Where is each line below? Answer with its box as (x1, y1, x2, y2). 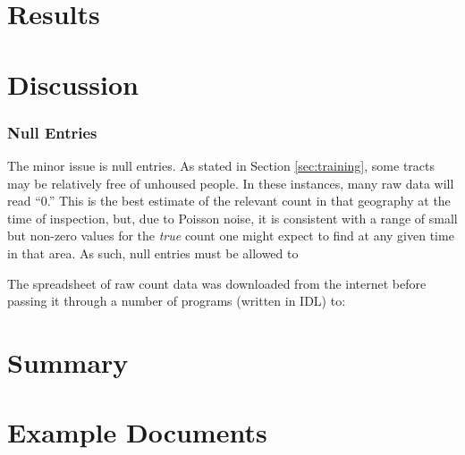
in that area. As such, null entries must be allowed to (7, 243, 299, 262)
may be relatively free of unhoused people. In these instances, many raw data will (7, 173, 454, 192)
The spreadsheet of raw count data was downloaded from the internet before (7, 274, 427, 292)
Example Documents (7, 414, 267, 451)
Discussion (7, 65, 139, 102)
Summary (7, 343, 129, 380)
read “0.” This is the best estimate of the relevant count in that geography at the (7, 191, 451, 210)
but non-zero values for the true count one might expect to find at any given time (7, 226, 454, 245)
